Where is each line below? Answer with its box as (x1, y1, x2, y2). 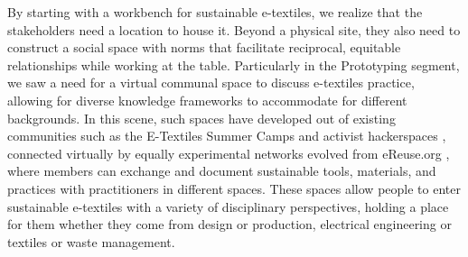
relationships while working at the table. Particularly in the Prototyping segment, (7, 55, 460, 74)
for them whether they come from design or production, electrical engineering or (7, 215, 452, 234)
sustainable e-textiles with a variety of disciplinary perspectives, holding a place (7, 197, 449, 216)
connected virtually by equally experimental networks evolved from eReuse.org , (7, 143, 450, 162)
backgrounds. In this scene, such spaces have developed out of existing (7, 108, 396, 127)
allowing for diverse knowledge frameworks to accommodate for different (7, 90, 407, 109)
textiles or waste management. (7, 232, 175, 251)
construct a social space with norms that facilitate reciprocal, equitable (7, 38, 401, 57)
